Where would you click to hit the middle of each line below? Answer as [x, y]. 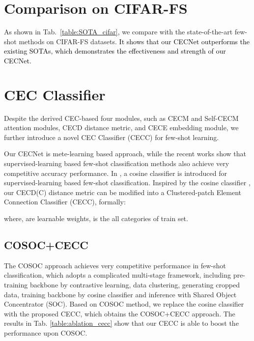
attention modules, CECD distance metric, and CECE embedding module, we [121, 128]
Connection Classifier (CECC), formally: [65, 202]
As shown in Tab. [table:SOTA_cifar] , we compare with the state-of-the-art [118, 32]
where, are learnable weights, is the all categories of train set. [96, 218]
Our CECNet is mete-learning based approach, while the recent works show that [125, 154]
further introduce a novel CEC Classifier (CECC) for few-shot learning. [112, 137]
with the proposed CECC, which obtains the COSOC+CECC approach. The [120, 313]
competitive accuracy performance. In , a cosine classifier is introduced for [115, 173]
